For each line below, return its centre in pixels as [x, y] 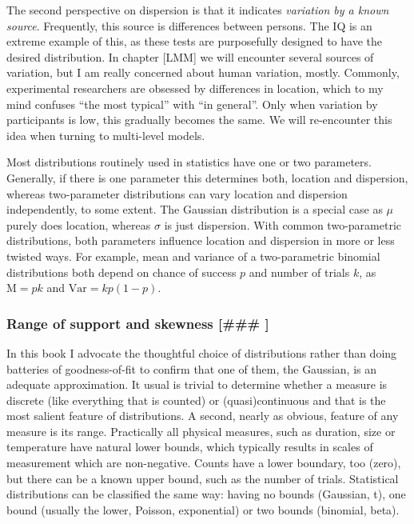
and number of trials [299, 272]
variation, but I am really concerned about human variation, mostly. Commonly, [203, 72]
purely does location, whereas [79, 224]
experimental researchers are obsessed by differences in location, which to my [195, 88]
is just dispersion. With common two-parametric [283, 224]
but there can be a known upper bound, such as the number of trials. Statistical [203, 478]
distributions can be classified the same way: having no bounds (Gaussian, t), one [206, 494]
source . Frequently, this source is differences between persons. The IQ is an [189, 25]
